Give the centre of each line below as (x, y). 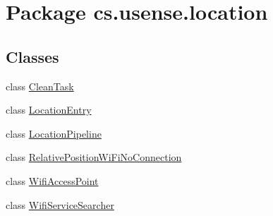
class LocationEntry (49, 110)
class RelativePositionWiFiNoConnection (94, 157)
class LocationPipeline (54, 133)
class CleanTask (40, 86)
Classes (32, 56)
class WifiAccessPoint (52, 180)
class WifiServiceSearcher (60, 204)
